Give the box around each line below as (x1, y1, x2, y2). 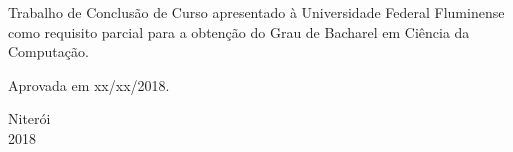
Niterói (8, 108, 51, 129)
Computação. (8, 41, 89, 62)
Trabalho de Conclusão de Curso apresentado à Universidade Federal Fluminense (8, 2, 505, 22)
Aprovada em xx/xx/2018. (8, 74, 170, 95)
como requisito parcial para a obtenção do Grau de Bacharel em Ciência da (8, 21, 470, 42)
